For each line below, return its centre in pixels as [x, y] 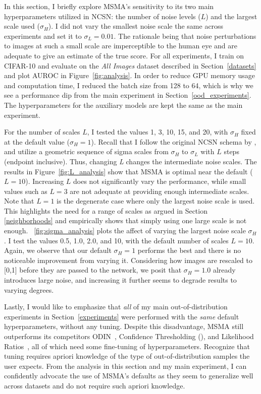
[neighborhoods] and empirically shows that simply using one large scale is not [125, 220]
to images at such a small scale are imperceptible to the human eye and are [121, 46]
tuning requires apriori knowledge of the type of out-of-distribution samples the [127, 356]
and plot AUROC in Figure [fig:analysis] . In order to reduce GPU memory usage [129, 75]
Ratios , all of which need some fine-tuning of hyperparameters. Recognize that [127, 346]
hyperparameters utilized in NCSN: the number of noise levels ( [102, 16]
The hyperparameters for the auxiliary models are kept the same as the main [123, 105]
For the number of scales [42, 132]
